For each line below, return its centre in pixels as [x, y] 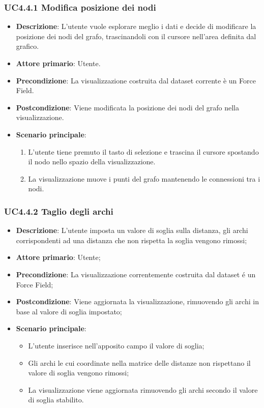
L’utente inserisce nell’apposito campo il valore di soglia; [116, 345]
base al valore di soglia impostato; [69, 311]
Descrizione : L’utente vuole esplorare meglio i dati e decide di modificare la [136, 26]
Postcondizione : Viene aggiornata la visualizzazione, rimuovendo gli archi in [137, 301]
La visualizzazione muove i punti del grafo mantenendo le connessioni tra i [144, 178]
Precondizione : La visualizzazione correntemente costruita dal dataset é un [136, 274]
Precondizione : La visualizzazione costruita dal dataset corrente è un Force [136, 80]
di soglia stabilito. [56, 400]
